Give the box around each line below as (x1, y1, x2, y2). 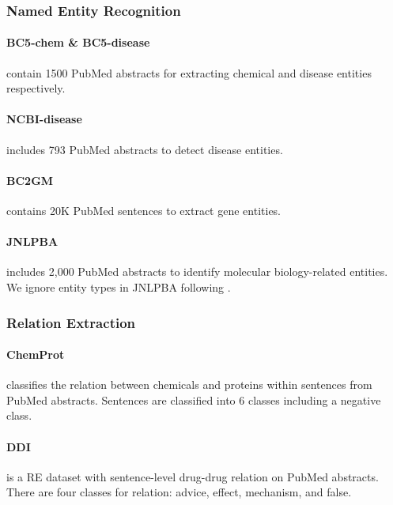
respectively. (6, 80, 66, 96)
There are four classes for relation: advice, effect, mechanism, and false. (6, 484, 352, 500)
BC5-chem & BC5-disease (6, 34, 150, 51)
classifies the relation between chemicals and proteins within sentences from (6, 376, 372, 393)
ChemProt (6, 346, 65, 363)
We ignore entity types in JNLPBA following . (6, 279, 231, 295)
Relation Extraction (6, 312, 136, 332)
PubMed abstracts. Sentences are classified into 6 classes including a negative (6, 391, 381, 408)
